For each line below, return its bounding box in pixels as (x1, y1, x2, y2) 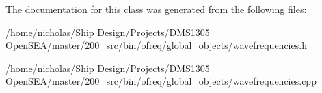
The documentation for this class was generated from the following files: (5, 2, 307, 16)
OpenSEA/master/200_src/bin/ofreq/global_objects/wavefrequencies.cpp (5, 74, 317, 88)
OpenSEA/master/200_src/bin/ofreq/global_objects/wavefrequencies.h (5, 38, 307, 52)
